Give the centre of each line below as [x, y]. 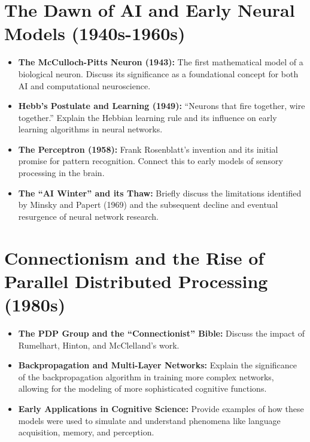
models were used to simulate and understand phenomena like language [149, 420]
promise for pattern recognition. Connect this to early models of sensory [151, 161]
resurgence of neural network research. [88, 216]
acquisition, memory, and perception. [86, 432]
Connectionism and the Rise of [134, 257]
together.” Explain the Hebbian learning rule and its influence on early [148, 117]
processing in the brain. [61, 173]
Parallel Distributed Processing [136, 281]
